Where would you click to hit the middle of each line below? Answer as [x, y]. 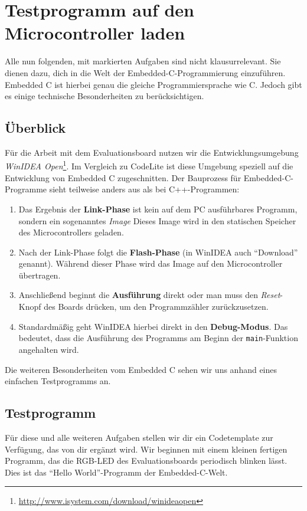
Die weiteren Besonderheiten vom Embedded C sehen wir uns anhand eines [141, 369]
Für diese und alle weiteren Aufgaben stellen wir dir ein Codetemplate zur [139, 437]
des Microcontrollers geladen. [71, 232]
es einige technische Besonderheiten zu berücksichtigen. [104, 96]
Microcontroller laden [95, 33]
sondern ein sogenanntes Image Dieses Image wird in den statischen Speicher [157, 220]
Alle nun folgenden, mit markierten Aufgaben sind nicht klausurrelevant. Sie [143, 61]
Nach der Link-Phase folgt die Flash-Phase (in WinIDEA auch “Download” [158, 252]
